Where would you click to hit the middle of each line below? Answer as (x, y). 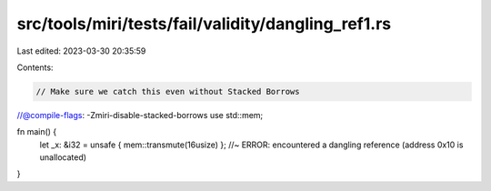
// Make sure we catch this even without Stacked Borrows (168, 91)
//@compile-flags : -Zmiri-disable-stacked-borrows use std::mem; (140, 115)
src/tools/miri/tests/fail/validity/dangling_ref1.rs (204, 24)
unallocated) (63, 157)
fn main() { (37, 132)
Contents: (35, 67)
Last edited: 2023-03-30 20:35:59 (81, 51)
